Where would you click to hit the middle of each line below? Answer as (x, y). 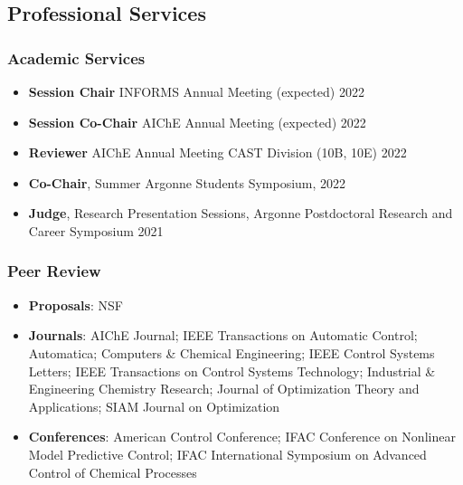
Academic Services (76, 57)
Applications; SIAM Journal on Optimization (154, 406)
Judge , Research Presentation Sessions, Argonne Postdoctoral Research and (241, 213)
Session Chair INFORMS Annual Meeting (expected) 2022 (196, 91)
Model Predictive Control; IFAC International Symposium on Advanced (227, 454)
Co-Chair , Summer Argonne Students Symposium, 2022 (187, 182)
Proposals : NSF (76, 304)
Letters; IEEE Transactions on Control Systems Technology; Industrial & (232, 371)
